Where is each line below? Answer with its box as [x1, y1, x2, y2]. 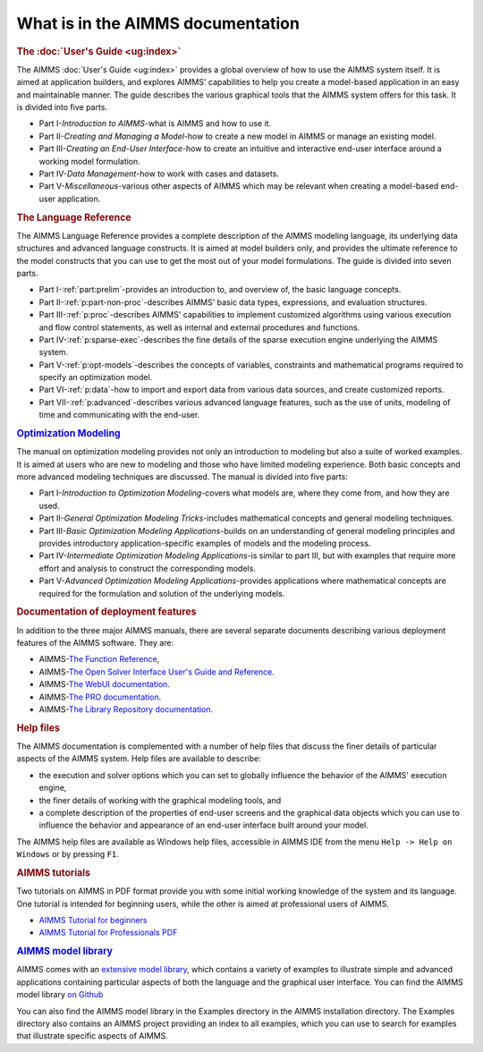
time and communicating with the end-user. [38, 410, 200, 420]
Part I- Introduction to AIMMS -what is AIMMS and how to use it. [38, 118, 272, 129]
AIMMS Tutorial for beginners [38, 914, 148, 925]
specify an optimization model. [38, 372, 153, 383]
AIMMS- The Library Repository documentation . [38, 703, 214, 715]
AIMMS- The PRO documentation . [38, 691, 162, 702]
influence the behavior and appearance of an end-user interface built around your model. [38, 819, 369, 831]
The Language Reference [16, 211, 131, 224]
